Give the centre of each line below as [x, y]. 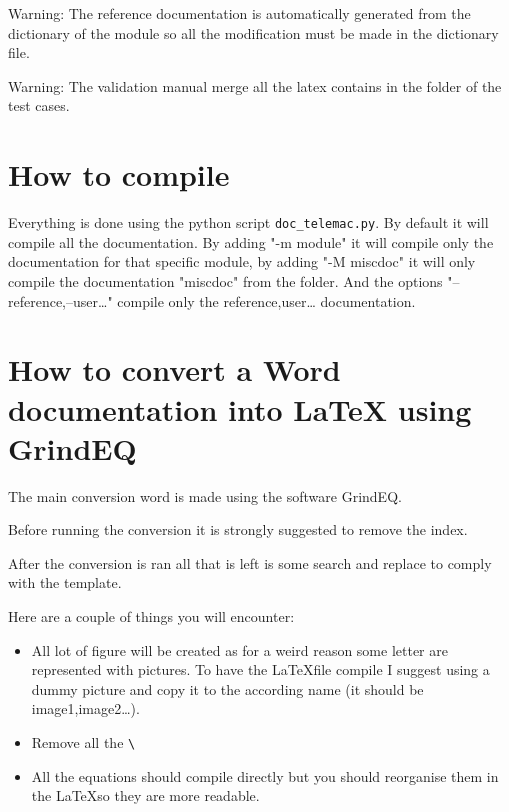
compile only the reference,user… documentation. [266, 300]
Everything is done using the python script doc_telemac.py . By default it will [248, 222]
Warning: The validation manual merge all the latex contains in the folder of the [255, 85]
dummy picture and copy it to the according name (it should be [227, 688]
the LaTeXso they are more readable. [145, 795]
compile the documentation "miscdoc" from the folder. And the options [225, 280]
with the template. [65, 582]
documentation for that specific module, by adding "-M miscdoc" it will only [242, 261]
